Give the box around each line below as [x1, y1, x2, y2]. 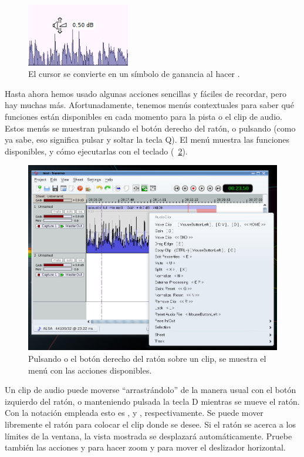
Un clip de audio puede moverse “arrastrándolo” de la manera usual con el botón [5, 384, 296, 396]
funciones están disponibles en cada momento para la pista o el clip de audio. [5, 110, 282, 122]
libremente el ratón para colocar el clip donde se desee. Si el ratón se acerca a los [5, 418, 296, 431]
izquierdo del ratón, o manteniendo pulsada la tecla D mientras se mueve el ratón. [5, 395, 300, 407]
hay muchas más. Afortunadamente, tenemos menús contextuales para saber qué [5, 99, 294, 111]
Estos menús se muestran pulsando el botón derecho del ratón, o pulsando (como [5, 122, 296, 134]
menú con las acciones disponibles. [28, 364, 152, 376]
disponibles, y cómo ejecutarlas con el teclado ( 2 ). [5, 145, 188, 157]
